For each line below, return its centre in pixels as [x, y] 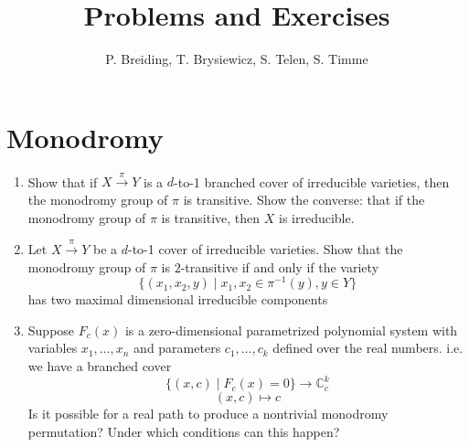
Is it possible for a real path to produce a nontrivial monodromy [208, 414]
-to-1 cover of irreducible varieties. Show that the [266, 249]
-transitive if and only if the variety [280, 266]
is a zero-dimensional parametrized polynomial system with [291, 330]
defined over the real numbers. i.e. [368, 348]
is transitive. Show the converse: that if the [304, 200]
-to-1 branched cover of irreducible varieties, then [312, 181]
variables [53, 348]
